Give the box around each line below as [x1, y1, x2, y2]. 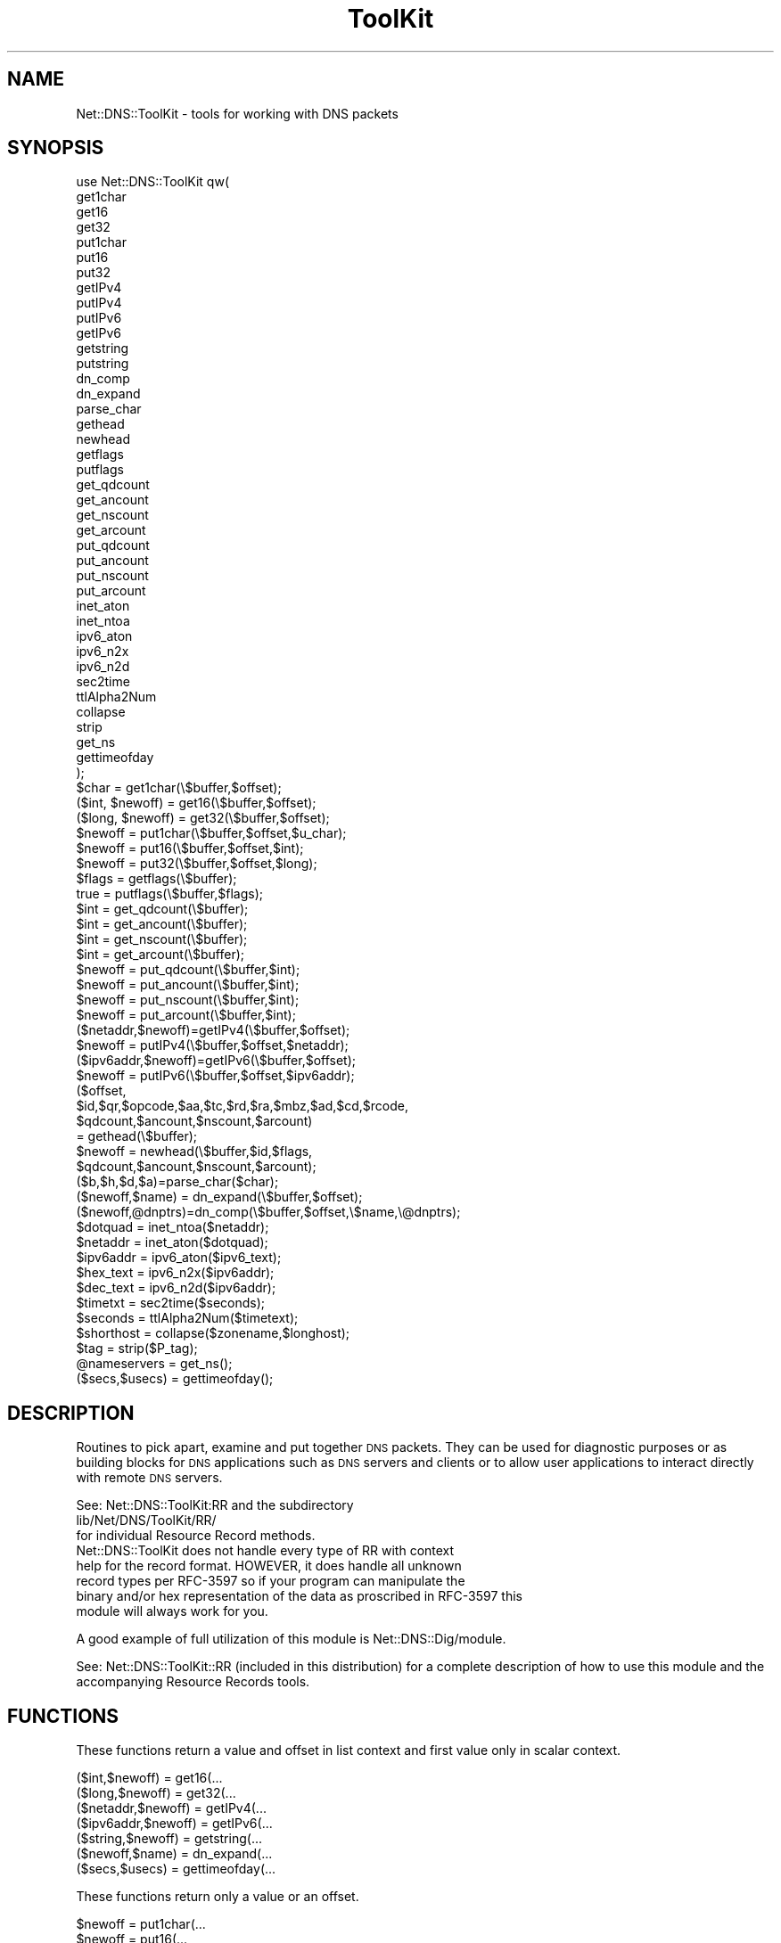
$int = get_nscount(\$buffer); [76, 931, 248, 947]
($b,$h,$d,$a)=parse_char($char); [76, 1174, 279, 1190]
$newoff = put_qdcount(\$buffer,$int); [76, 962, 300, 978]
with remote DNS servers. [76, 1470, 223, 1486]
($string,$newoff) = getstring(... [76, 1831, 262, 1847]
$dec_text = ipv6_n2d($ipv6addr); [76, 1280, 276, 1296]
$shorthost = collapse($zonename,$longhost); [76, 1325, 350, 1341]
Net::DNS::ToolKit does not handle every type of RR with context [76, 1543, 455, 1559]
